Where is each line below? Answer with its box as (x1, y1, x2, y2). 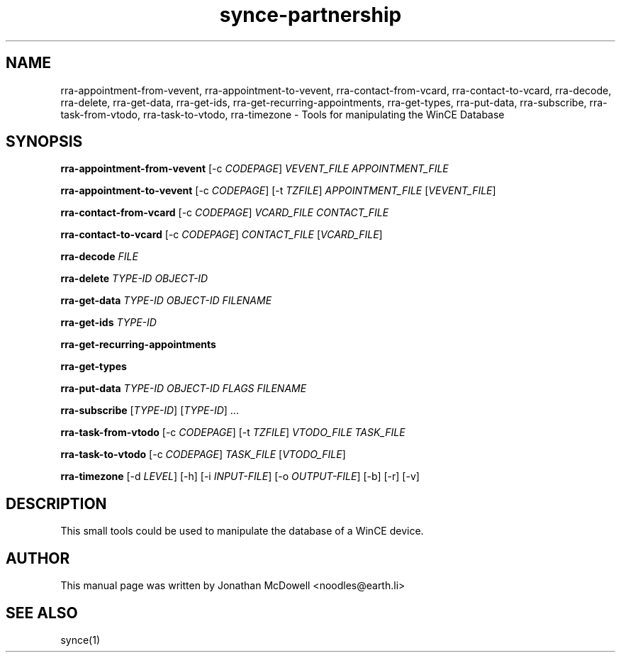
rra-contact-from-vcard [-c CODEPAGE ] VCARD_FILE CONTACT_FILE (60, 206, 389, 219)
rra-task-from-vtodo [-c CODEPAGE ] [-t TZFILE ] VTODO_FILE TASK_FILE (60, 426, 405, 439)
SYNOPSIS (6, 133, 83, 151)
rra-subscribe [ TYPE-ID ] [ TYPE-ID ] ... (60, 404, 239, 417)
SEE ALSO (6, 603, 78, 622)
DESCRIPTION (6, 494, 107, 513)
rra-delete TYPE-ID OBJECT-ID (60, 272, 208, 285)
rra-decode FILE (60, 250, 138, 263)
